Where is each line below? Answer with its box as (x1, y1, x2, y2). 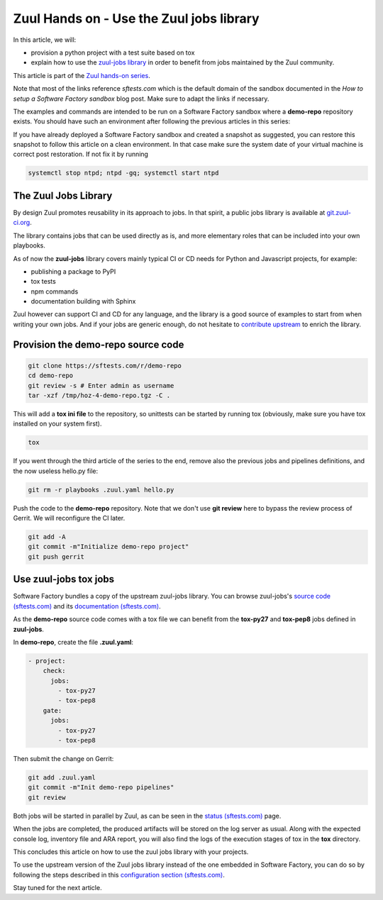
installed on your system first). (13, 419, 102, 428)
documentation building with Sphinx (30, 297, 136, 306)
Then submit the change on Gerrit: (13, 755, 114, 763)
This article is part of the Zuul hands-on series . (13, 71, 150, 79)
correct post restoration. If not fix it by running (13, 150, 149, 159)
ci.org (13, 218, 30, 227)
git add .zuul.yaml (28, 774, 96, 782)
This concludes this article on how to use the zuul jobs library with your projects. (13, 848, 249, 856)
